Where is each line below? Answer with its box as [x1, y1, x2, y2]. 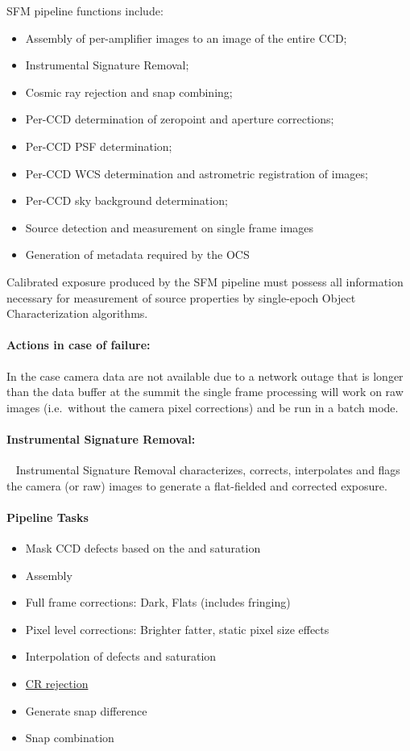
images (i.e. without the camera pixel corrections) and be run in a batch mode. [6, 398, 399, 415]
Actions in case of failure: [6, 336, 151, 353]
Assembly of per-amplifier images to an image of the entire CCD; [25, 29, 347, 46]
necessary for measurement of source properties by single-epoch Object [6, 289, 356, 306]
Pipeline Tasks [6, 508, 89, 525]
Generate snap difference [25, 702, 147, 719]
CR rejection [25, 675, 89, 692]
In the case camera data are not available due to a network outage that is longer [6, 367, 404, 384]
